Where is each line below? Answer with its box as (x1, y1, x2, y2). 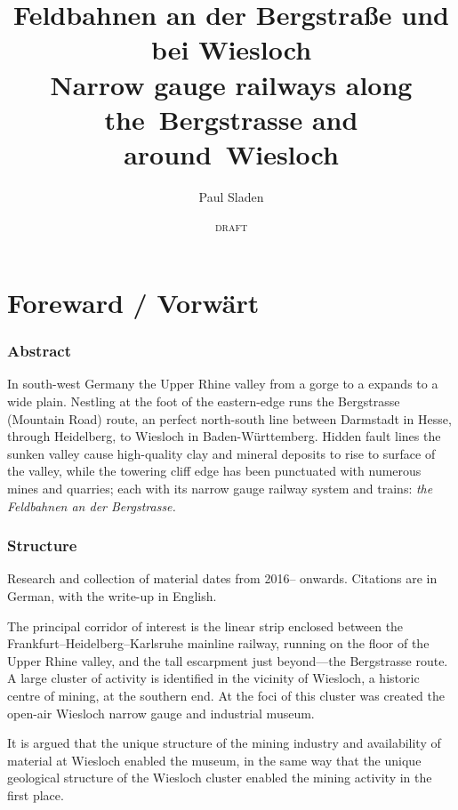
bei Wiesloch (150, 31, 312, 68)
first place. (7, 785, 64, 804)
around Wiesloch (124, 135, 339, 172)
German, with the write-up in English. (7, 587, 217, 605)
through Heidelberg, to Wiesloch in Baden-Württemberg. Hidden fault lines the (7, 427, 441, 445)
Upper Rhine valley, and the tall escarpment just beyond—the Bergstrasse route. (7, 651, 448, 670)
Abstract (7, 340, 71, 362)
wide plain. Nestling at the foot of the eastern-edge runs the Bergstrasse (7, 392, 400, 411)
